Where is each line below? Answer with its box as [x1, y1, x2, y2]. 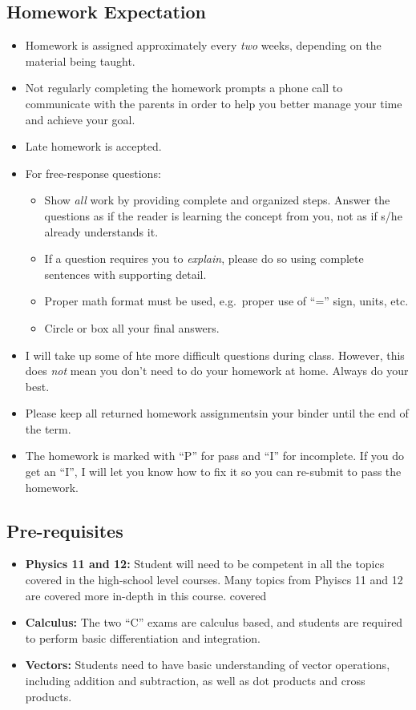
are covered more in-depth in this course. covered [25, 587, 267, 603]
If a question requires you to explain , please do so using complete [44, 250, 364, 267]
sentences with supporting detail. [44, 265, 207, 282]
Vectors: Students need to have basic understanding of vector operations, [25, 656, 390, 673]
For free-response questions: [25, 164, 161, 181]
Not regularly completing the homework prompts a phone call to [25, 79, 343, 96]
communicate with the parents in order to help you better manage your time [25, 95, 402, 111]
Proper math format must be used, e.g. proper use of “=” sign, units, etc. [44, 292, 409, 309]
